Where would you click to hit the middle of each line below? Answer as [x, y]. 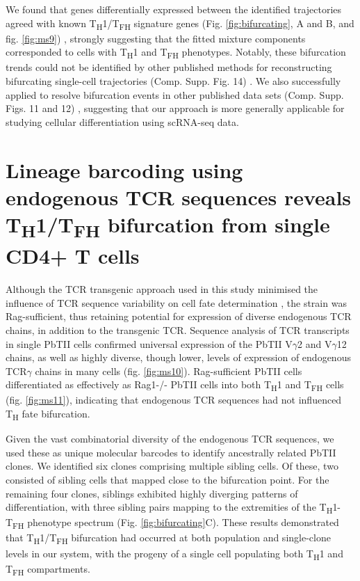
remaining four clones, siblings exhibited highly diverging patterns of [152, 493]
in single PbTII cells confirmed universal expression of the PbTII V [149, 343]
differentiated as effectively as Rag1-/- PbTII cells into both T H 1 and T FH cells [175, 385]
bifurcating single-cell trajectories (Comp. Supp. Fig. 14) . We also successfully [173, 81]
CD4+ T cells [73, 256]
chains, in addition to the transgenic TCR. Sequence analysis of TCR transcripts [178, 329]
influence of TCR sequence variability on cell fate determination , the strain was [176, 302]
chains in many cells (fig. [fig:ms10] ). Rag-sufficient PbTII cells [169, 371]
